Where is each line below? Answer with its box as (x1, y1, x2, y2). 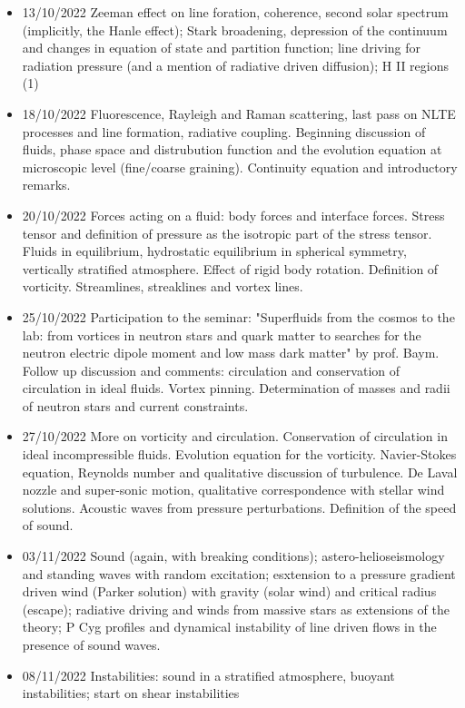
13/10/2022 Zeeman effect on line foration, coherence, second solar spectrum (22, 3, 449, 21)
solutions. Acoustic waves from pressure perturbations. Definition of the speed (22, 497, 457, 516)
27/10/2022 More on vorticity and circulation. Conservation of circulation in (22, 427, 448, 446)
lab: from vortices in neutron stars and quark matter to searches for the (22, 325, 421, 344)
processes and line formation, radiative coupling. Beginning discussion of (22, 122, 426, 141)
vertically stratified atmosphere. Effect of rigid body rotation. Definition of (22, 259, 439, 278)
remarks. (22, 175, 71, 194)
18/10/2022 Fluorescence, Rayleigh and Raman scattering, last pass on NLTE (22, 103, 456, 123)
